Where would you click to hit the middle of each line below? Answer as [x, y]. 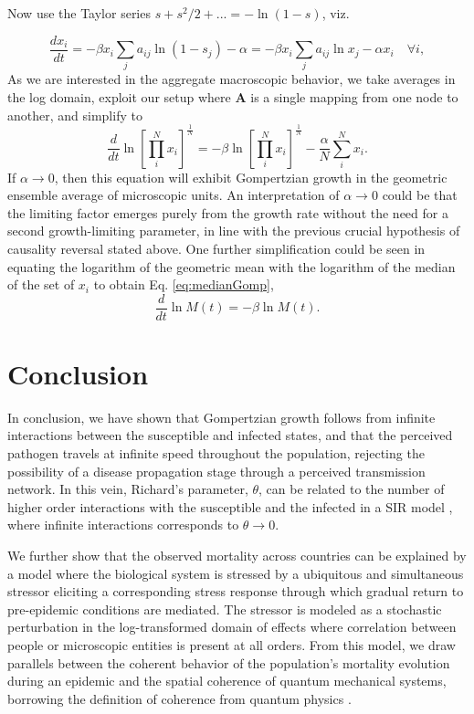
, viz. [336, 13]
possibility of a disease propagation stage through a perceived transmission [216, 471]
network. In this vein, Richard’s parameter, [128, 489]
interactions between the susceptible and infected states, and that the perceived [230, 435]
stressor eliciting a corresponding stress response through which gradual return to [236, 591]
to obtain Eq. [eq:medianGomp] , [184, 284]
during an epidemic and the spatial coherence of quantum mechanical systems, [227, 681]
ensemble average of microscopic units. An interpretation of [174, 195]
